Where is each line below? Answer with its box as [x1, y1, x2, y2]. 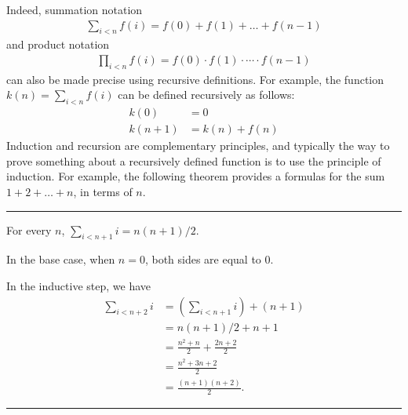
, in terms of [73, 184, 133, 200]
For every [6, 221, 52, 238]
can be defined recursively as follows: [118, 86, 295, 103]
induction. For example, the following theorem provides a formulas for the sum [6, 168, 385, 184]
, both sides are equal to [144, 251, 261, 268]
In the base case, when [6, 251, 115, 268]
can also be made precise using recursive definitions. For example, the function [6, 71, 384, 87]
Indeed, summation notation [6, 2, 143, 17]
